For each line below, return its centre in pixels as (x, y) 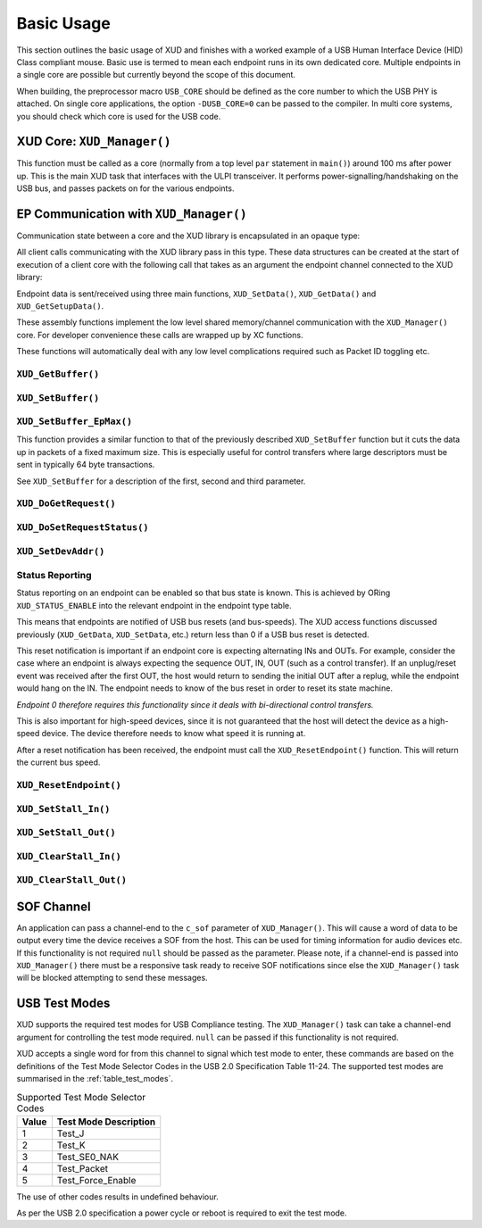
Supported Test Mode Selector (81, 1097)
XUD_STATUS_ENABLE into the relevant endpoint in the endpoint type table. (154, 605)
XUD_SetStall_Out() (66, 833)
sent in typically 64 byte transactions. (86, 465)
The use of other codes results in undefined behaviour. (117, 1197)
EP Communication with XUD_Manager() (132, 214)
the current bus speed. (58, 762)
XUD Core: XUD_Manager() (94, 141)
